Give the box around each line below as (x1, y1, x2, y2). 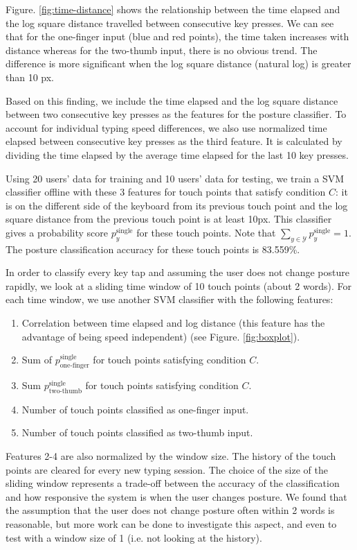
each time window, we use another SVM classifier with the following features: (6, 292, 333, 307)
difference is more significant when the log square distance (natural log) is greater (6, 56, 351, 71)
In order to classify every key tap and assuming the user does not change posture (6, 265, 349, 280)
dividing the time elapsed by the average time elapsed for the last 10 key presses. (6, 147, 349, 162)
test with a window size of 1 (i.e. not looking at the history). (6, 530, 262, 544)
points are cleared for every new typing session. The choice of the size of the (6, 462, 328, 476)
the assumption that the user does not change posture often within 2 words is (6, 503, 335, 517)
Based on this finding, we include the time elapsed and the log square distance (6, 93, 338, 108)
